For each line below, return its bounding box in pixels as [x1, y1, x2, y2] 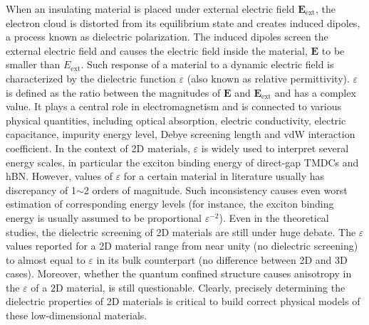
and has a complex [274, 85, 356, 100]
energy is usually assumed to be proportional [6, 210, 202, 225]
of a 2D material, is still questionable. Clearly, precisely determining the [31, 279, 345, 294]
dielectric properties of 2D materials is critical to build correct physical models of [6, 294, 360, 309]
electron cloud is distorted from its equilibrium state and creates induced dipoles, [6, 15, 360, 30]
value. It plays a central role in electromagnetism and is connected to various [6, 99, 341, 114]
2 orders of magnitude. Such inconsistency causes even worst [83, 182, 348, 197]
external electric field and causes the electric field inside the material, [6, 43, 308, 58]
